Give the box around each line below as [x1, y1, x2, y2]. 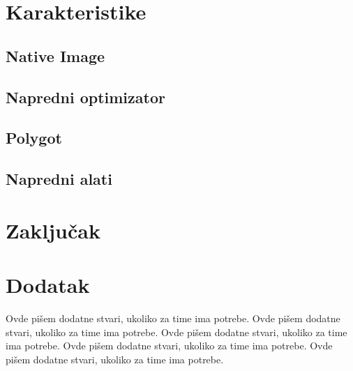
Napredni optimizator [6, 86, 165, 107]
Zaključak [6, 215, 100, 244]
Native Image [6, 45, 105, 66]
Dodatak [6, 271, 90, 299]
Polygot [6, 127, 62, 149]
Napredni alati [6, 168, 112, 190]
